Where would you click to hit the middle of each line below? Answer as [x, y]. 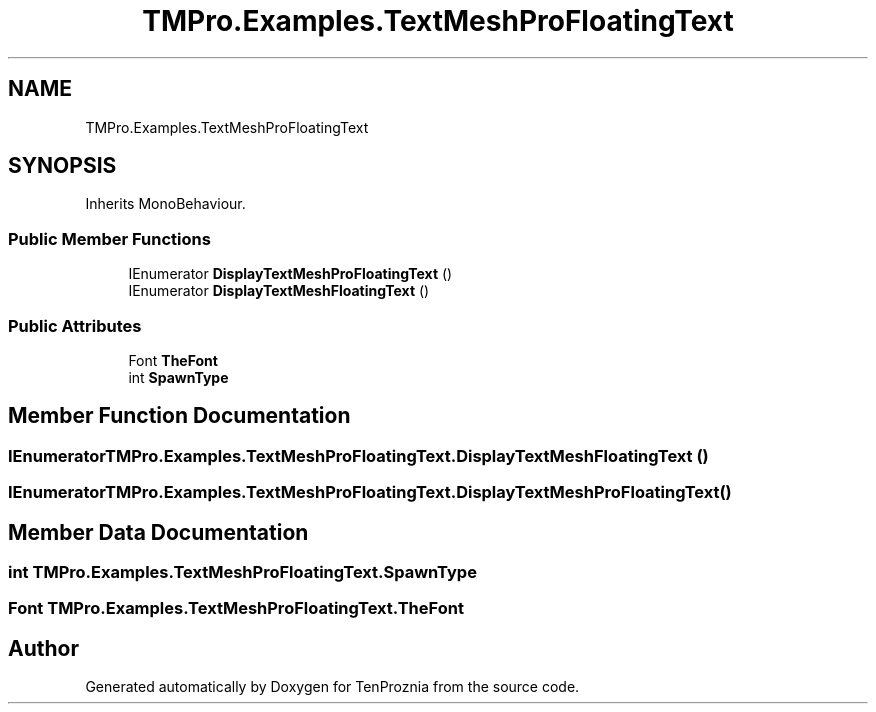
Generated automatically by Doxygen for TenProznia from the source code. [332, 687]
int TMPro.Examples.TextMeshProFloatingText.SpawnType [242, 572]
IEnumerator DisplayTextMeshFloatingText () [279, 291]
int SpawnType [178, 377]
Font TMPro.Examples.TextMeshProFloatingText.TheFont [236, 608]
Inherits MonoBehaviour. [165, 204]
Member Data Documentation [158, 532]
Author [43, 648]
